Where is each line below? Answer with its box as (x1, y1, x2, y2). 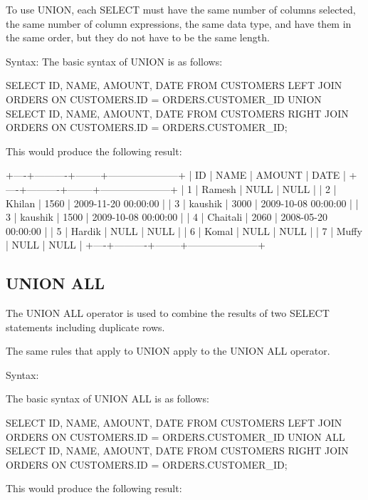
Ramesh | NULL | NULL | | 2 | (201, 181, 337, 196)
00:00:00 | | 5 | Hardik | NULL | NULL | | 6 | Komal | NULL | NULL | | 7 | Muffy (6, 223, 362, 238)
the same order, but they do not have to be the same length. (6, 30, 270, 45)
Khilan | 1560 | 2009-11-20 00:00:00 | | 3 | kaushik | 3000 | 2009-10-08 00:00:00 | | (6, 195, 359, 210)
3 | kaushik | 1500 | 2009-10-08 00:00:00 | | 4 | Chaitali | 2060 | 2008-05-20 (6, 209, 327, 224)
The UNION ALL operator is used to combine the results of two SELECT (6, 306, 330, 321)
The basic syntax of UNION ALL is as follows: (6, 391, 209, 406)
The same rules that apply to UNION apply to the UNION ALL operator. (6, 343, 330, 358)
